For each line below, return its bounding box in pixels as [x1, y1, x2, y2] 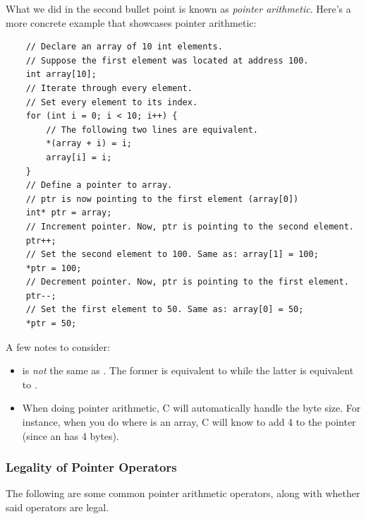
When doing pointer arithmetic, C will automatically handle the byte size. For [22, 400, 361, 415]
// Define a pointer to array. [25, 180, 173, 191]
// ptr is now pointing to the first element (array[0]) [25, 193, 299, 204]
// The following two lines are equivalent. [46, 124, 258, 135]
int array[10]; [25, 69, 97, 80]
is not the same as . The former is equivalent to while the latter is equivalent [22, 363, 354, 378]
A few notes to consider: [6, 339, 110, 354]
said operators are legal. [6, 500, 109, 515]
